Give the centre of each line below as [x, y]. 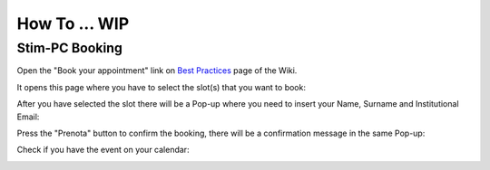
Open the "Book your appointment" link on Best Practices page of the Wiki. [157, 71]
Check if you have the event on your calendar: [103, 150]
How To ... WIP [73, 24]
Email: [28, 117]
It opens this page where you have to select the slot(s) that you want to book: [161, 87]
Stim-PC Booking [69, 48]
